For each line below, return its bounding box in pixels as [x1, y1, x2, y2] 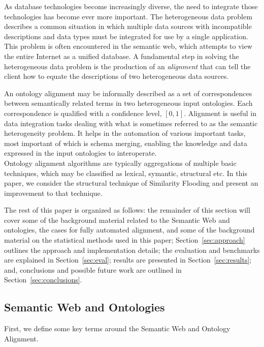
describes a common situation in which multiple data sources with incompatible [4, 21, 252, 32]
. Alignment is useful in [184, 107, 257, 118]
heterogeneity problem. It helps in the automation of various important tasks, [4, 128, 246, 138]
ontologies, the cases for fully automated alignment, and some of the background [4, 224, 255, 235]
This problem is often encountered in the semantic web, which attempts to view [4, 41, 252, 51]
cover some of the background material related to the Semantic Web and [4, 214, 230, 225]
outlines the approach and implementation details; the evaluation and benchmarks [4, 244, 260, 255]
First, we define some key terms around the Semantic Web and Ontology [4, 323, 230, 334]
